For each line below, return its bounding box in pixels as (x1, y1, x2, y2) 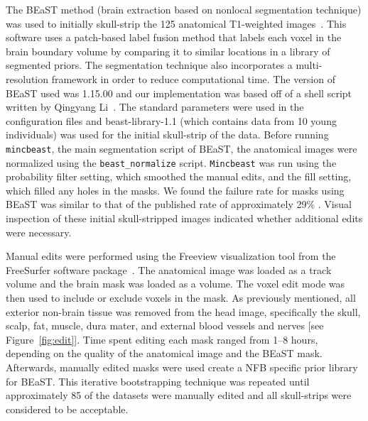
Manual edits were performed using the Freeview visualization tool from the (6, 248, 336, 263)
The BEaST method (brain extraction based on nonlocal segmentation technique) (6, 2, 362, 16)
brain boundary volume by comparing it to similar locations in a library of (6, 43, 330, 58)
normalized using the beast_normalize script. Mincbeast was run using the (6, 155, 337, 170)
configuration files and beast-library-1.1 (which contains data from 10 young (6, 113, 337, 128)
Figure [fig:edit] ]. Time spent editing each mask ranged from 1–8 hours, (6, 332, 318, 346)
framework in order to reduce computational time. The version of (51, 71, 335, 86)
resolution (6, 71, 49, 86)
